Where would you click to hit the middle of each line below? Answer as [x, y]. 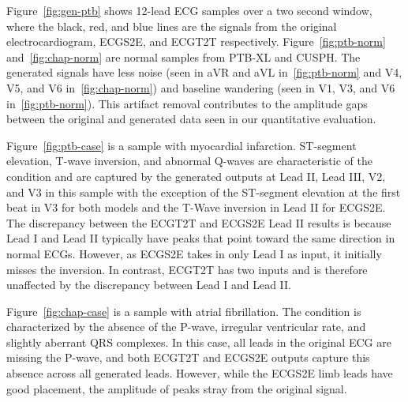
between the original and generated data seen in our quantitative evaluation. [191, 119]
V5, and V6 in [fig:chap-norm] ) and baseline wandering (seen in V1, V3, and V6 [201, 87]
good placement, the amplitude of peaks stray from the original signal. [177, 388]
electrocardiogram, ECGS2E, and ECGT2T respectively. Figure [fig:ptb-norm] [196, 41]
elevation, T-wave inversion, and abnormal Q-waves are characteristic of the [189, 161]
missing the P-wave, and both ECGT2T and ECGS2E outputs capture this [188, 357]
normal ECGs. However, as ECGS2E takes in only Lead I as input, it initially [194, 253]
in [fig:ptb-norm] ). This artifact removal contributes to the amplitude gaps [187, 103]
